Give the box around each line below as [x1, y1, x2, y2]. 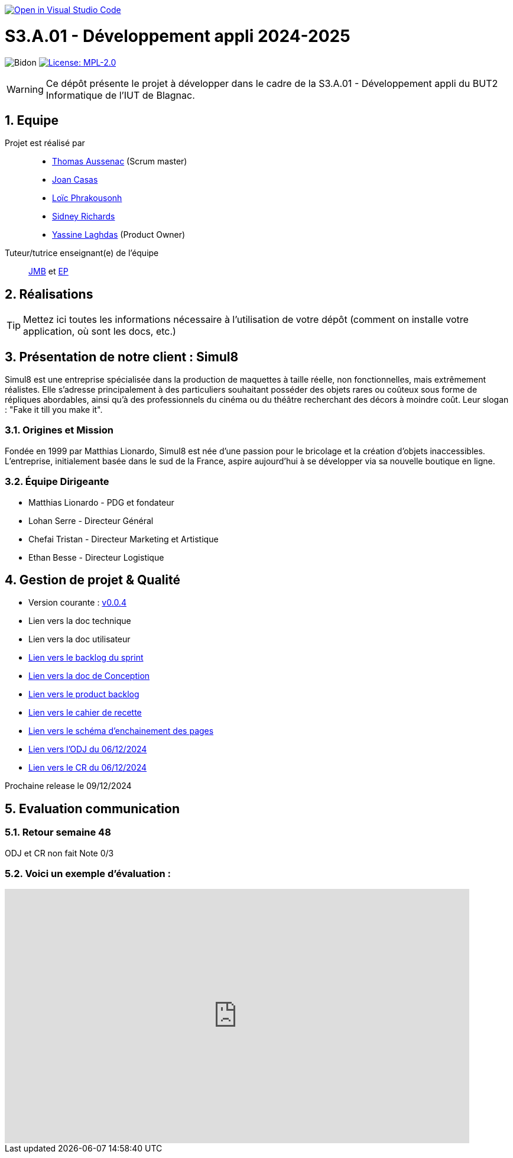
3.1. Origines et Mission [5, 424, 113, 436]
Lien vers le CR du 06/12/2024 [28, 762, 147, 773]
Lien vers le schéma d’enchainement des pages [28, 726, 214, 736]
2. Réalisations [5, 286, 93, 302]
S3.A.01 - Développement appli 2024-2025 [5, 25, 350, 46]
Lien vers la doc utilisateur [28, 634, 131, 645]
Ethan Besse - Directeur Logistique [28, 552, 164, 562]
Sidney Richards [52, 211, 115, 222]
